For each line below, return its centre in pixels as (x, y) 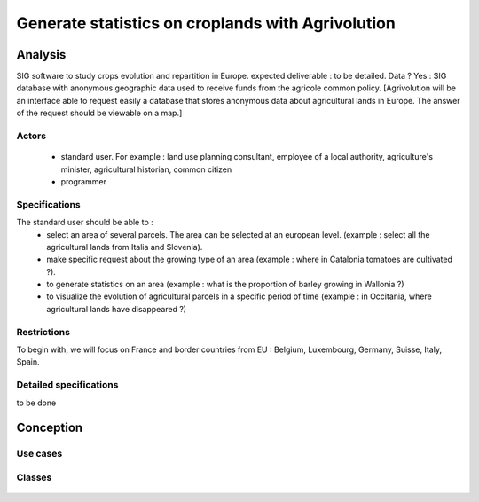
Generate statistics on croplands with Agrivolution (206, 23)
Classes (34, 477)
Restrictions (43, 332)
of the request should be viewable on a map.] (99, 113)
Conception (50, 428)
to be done (36, 403)
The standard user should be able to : (85, 223)
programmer (83, 181)
